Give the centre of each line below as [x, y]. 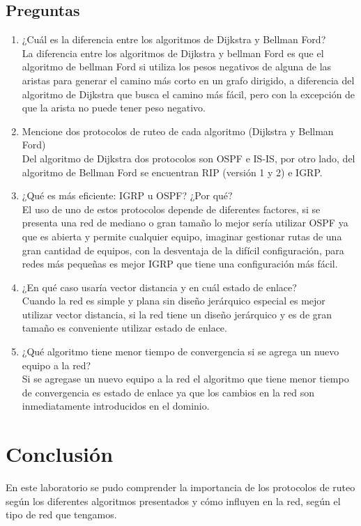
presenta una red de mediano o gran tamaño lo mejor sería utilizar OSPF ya [185, 223]
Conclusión [60, 454]
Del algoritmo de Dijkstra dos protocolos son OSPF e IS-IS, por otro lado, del [189, 158]
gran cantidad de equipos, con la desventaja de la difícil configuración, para [183, 250]
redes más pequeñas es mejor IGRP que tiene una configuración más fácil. [180, 264]
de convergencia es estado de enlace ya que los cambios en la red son [168, 392]
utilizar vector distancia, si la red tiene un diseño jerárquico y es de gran [177, 314]
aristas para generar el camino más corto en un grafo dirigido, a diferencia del [188, 80]
